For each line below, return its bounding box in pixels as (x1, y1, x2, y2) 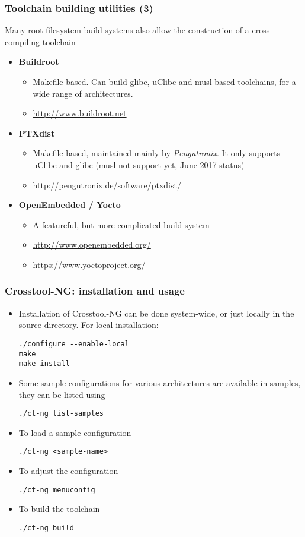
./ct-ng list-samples (18, 409, 104, 418)
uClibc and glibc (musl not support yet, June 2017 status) (33, 158, 245, 170)
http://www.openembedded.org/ (33, 238, 151, 251)
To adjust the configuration (18, 465, 118, 476)
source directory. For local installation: (18, 318, 159, 331)
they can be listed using (18, 388, 105, 400)
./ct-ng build (18, 523, 74, 532)
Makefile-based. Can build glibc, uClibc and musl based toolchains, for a (33, 75, 296, 87)
